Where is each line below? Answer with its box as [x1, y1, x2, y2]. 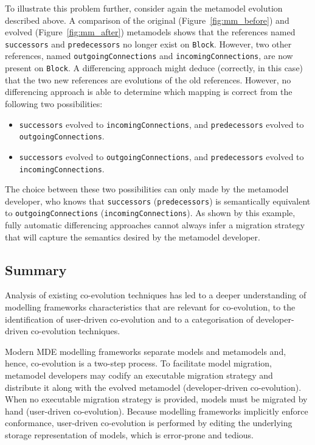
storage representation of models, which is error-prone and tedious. [5, 428, 254, 441]
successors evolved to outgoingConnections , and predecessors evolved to [19, 150, 304, 163]
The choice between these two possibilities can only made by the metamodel [5, 183, 289, 195]
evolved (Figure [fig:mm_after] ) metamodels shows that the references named [5, 26, 296, 38]
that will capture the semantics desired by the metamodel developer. [5, 230, 260, 243]
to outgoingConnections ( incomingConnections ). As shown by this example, [5, 206, 296, 219]
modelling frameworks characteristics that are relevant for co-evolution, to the [5, 301, 296, 314]
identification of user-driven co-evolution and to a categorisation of [5, 312, 254, 325]
